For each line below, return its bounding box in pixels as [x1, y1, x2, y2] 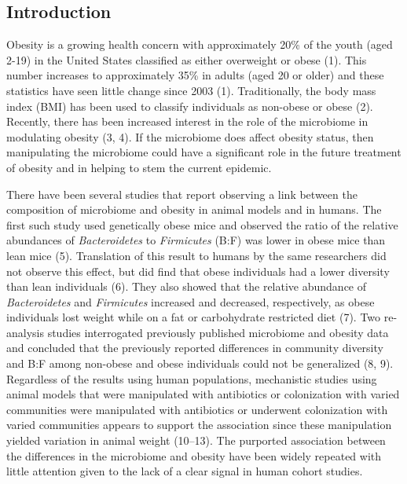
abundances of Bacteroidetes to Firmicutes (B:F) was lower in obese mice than [6, 232, 386, 248]
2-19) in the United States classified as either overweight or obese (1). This [6, 51, 367, 68]
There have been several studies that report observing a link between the [6, 185, 357, 202]
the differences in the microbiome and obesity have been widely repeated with [6, 447, 382, 464]
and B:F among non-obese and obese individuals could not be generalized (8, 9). [6, 355, 394, 372]
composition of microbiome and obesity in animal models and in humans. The [6, 201, 382, 218]
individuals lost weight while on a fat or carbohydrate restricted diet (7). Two [6, 309, 381, 325]
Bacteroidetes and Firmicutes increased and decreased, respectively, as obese [6, 293, 375, 310]
